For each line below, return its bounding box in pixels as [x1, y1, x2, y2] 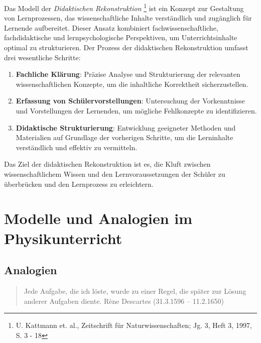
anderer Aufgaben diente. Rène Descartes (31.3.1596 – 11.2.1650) [24, 295, 224, 306]
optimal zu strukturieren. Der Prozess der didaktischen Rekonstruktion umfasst [4, 42, 248, 53]
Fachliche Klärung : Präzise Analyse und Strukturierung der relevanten [16, 69, 240, 79]
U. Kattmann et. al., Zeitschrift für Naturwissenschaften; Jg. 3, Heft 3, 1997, [16, 320, 252, 330]
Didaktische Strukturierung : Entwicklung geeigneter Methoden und [16, 122, 236, 133]
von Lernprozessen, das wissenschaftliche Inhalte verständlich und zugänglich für [4, 13, 252, 23]
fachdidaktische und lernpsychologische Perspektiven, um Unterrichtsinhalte [4, 32, 237, 43]
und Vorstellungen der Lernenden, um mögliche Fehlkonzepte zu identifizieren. [16, 105, 257, 116]
